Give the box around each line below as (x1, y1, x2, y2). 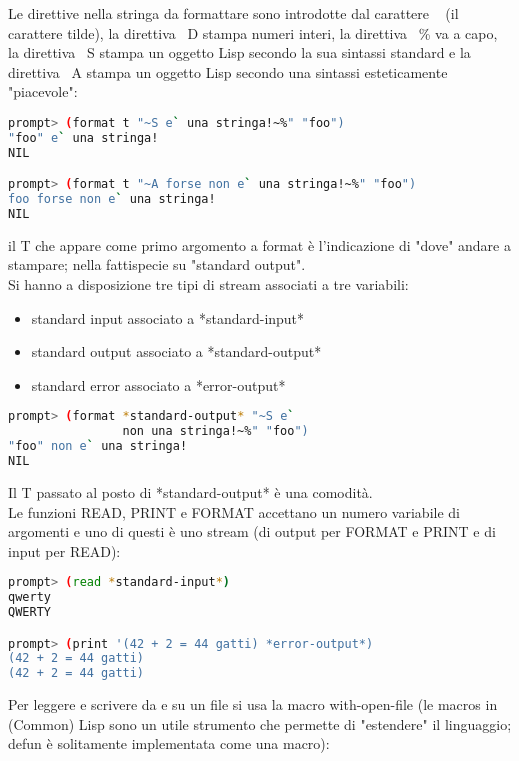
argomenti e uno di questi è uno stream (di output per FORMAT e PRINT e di (8, 521, 496, 542)
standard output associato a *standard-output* (31, 341, 322, 362)
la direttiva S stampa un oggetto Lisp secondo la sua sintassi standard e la (8, 42, 471, 63)
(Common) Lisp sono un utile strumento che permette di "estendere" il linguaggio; (8, 713, 512, 734)
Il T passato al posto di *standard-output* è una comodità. (8, 481, 373, 502)
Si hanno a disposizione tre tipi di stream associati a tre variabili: (8, 274, 409, 295)
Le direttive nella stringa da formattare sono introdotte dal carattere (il (8, 3, 459, 23)
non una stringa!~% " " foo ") (122, 424, 309, 439)
